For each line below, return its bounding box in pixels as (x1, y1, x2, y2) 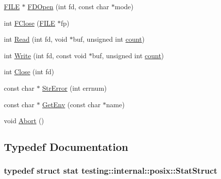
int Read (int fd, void (4, 34, 68, 44)
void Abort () (4, 115, 44, 126)
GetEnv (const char (42, 99, 101, 109)
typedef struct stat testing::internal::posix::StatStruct (4, 164, 218, 177)
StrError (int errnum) (42, 82, 107, 93)
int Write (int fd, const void (4, 50, 87, 60)
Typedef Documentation (4, 139, 128, 154)
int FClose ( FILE (4, 17, 55, 28)
